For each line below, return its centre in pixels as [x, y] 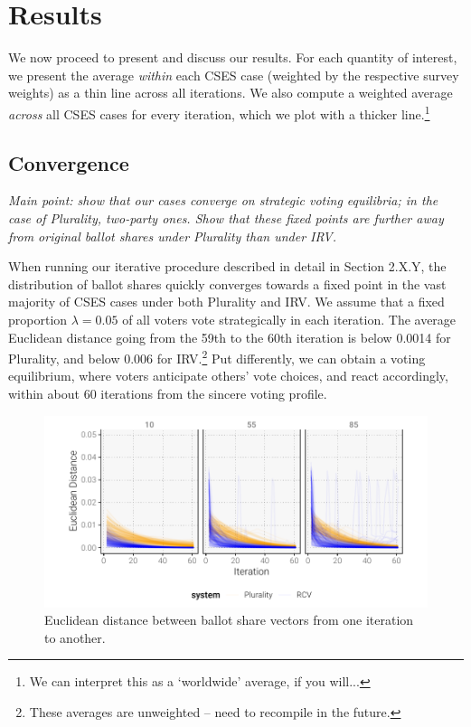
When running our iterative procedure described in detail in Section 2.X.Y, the [227, 266]
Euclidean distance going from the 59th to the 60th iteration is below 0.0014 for [230, 337]
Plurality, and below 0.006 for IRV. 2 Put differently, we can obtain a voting [217, 357]
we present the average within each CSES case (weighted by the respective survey [234, 75]
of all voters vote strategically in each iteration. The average [289, 319]
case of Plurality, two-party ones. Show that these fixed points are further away [226, 217]
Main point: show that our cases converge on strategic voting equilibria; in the [223, 200]
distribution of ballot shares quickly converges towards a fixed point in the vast [227, 283]
